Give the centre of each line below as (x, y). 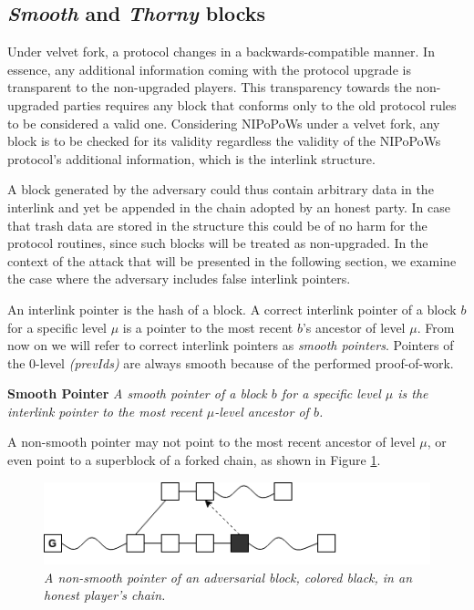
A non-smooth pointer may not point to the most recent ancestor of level (211, 442)
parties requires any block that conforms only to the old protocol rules (260, 104)
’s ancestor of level (354, 327)
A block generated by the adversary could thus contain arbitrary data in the (221, 189)
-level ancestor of (262, 411)
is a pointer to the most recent (208, 327)
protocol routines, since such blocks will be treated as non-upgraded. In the (218, 243)
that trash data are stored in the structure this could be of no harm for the (217, 225)
